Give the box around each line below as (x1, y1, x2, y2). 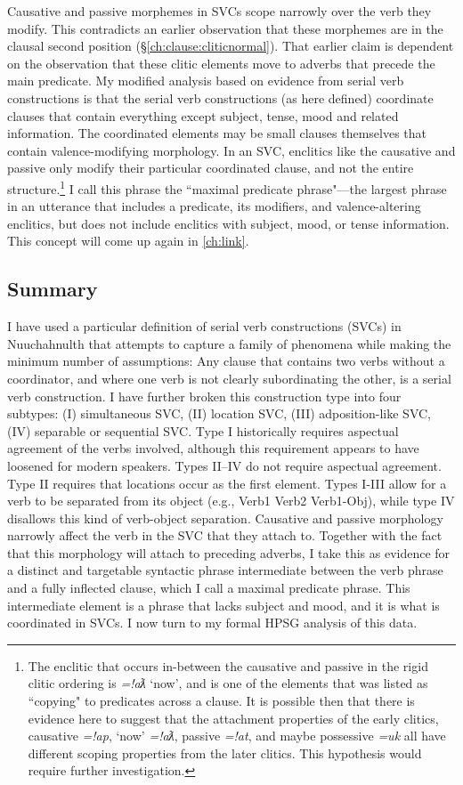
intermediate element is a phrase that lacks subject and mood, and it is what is (7, 595, 440, 614)
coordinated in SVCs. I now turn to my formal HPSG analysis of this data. (7, 613, 418, 632)
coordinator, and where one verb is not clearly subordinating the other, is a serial (7, 368, 451, 387)
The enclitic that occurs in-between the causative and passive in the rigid (28, 656, 428, 675)
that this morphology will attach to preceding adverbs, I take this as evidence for (7, 543, 451, 562)
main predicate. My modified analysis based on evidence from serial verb (7, 71, 404, 90)
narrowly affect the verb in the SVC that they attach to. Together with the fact (7, 526, 443, 545)
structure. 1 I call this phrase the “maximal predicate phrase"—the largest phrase (7, 176, 447, 198)
